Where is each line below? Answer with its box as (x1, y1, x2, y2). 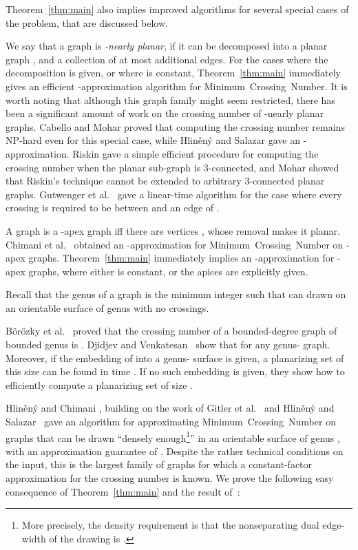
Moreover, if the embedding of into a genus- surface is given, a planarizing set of (6, 350, 344, 365)
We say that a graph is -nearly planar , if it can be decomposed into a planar (6, 39, 328, 53)
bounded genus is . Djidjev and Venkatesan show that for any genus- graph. (6, 337, 330, 352)
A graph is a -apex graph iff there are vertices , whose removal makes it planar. (6, 223, 340, 237)
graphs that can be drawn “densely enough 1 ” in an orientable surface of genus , (6, 428, 340, 445)
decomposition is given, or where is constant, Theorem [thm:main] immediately (6, 65, 341, 80)
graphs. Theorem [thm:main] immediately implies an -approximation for (28, 251, 335, 265)
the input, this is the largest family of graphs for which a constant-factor (6, 457, 313, 472)
